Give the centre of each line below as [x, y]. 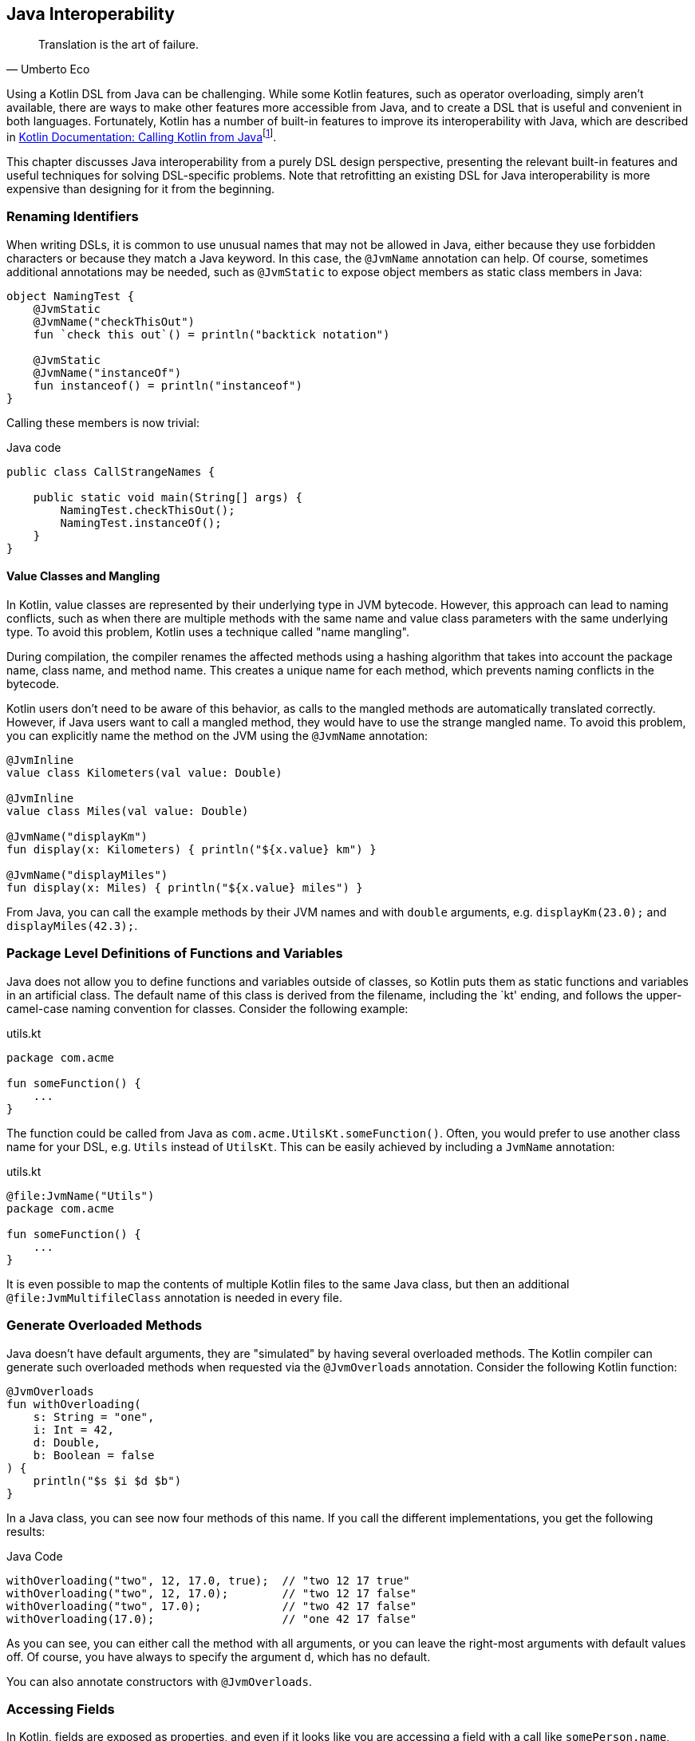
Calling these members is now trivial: [103, 422]
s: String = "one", [94, 1417]
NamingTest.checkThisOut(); [148, 510]
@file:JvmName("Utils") [81, 1195]
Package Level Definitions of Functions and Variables [175, 954]
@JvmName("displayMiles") [87, 875]
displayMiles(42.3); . [72, 926]
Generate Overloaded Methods [105, 1326]
